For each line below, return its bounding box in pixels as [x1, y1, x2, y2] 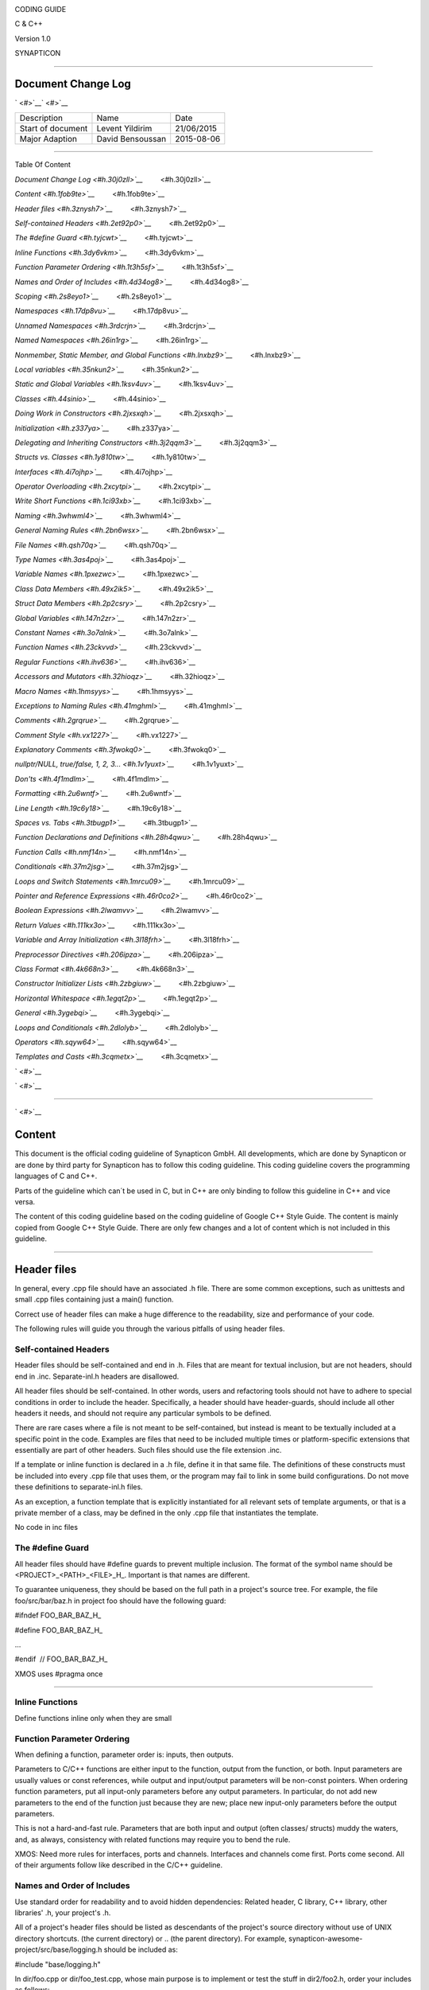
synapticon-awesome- [288, 1933, 363, 1943]
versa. [14, 1196, 36, 1206]
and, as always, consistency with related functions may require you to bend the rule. [14, 1835, 291, 1844]
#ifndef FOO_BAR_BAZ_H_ [14, 1610, 102, 1620]
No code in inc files [14, 1523, 79, 1532]
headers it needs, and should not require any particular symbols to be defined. [14, 1408, 272, 1418]
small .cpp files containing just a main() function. [14, 1294, 174, 1305]
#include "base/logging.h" [14, 1959, 101, 1969]
